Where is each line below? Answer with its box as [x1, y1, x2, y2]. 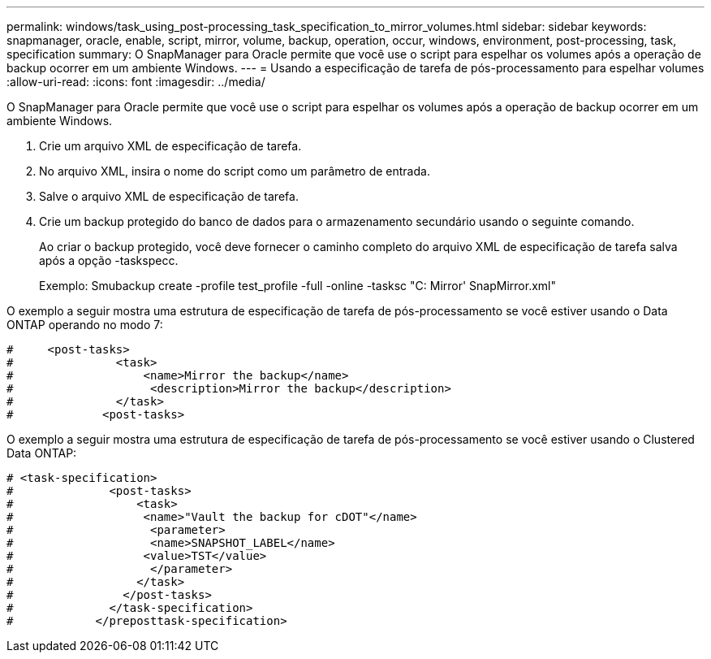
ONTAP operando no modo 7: [6, 318, 163, 332]
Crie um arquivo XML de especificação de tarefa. [39, 139, 302, 153]
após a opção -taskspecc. [39, 254, 179, 267]
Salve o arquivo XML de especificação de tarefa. [39, 189, 299, 203]
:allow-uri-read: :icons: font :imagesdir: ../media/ [6, 75, 265, 89]
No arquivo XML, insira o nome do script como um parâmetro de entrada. [39, 164, 430, 178]
